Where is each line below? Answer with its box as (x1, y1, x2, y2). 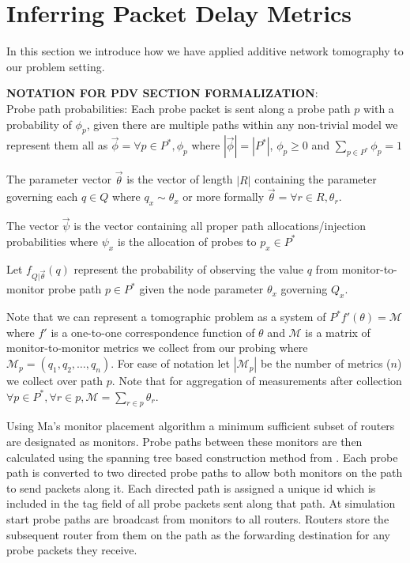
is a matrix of (305, 323, 371, 340)
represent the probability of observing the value (73, 260, 304, 277)
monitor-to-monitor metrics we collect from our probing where (6, 339, 308, 356)
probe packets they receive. (6, 542, 137, 558)
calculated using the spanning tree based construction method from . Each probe (6, 448, 398, 465)
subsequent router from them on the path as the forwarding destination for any (6, 526, 390, 542)
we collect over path (6, 372, 103, 389)
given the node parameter (139, 281, 264, 297)
